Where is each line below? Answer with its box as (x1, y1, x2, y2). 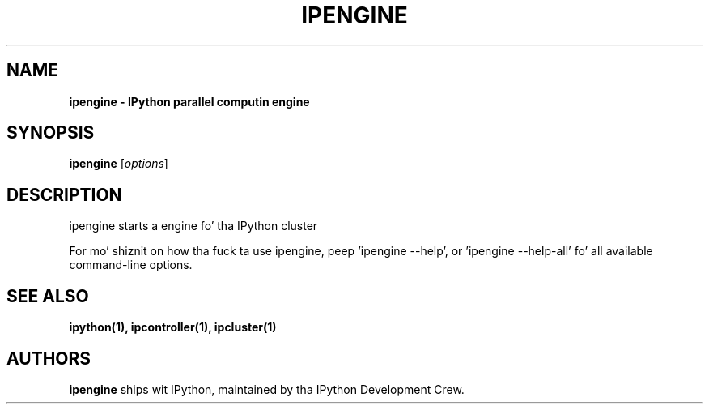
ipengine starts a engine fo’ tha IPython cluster (69, 219, 318, 233)
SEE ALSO (6, 285, 89, 306)
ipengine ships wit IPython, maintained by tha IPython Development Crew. (69, 382, 465, 396)
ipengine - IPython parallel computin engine (69, 94, 310, 109)
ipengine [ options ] (69, 156, 168, 171)
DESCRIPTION (6, 184, 122, 205)
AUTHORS (6, 348, 91, 369)
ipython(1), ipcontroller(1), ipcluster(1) (69, 320, 277, 335)
